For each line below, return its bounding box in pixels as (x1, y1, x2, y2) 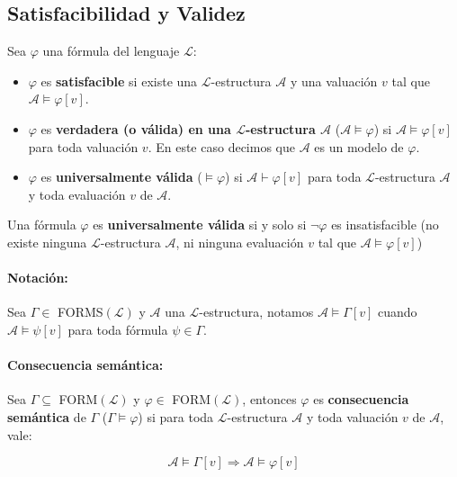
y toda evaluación (28, 184, 126, 203)
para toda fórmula (67, 319, 168, 338)
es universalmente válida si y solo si (93, 215, 307, 234)
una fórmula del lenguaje (42, 41, 180, 60)
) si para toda (138, 407, 214, 426)
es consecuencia (313, 390, 409, 409)
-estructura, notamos (199, 302, 314, 321)
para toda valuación (28, 137, 139, 156)
